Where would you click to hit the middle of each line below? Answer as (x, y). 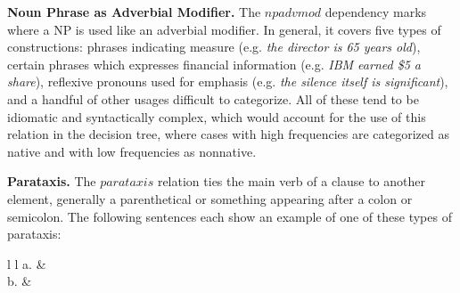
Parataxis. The (52, 181)
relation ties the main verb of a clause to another (292, 181)
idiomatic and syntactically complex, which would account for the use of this (217, 116)
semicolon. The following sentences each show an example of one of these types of (230, 216)
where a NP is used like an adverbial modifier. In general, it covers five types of (224, 29)
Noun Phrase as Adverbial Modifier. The (134, 12)
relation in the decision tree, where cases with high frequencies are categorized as (229, 134)
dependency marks (376, 12)
